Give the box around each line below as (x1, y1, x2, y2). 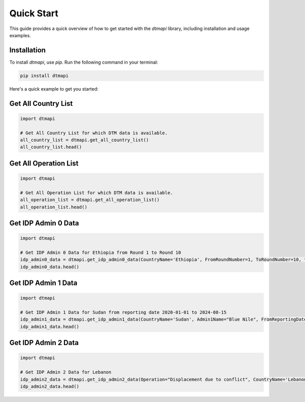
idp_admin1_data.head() (20, 324, 80, 329)
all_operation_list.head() (20, 204, 87, 210)
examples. (9, 32, 32, 38)
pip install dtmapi (20, 73, 69, 78)
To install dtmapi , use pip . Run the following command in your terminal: (9, 59, 159, 65)
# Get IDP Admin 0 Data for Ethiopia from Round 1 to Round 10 (20, 249, 181, 255)
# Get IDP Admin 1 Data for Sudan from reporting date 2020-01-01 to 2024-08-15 (20, 309, 227, 315)
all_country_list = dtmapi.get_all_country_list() (20, 137, 149, 142)
